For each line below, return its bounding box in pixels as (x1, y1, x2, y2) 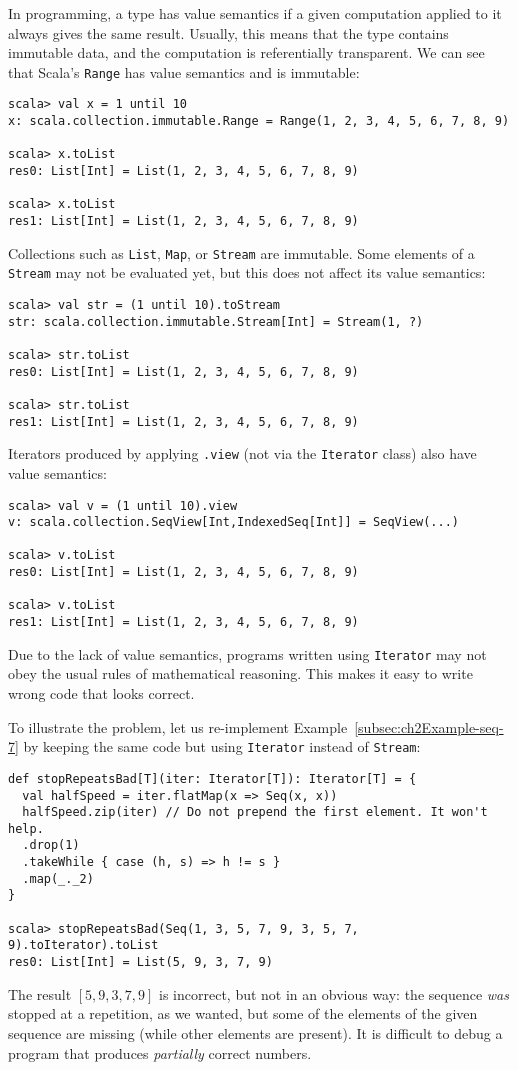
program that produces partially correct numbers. (8, 1042, 312, 1063)
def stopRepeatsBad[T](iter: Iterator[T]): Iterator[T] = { (8, 771, 417, 786)
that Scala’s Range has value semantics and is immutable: (8, 61, 360, 82)
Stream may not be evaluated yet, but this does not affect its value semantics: (8, 262, 486, 283)
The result (8, 983, 72, 1004)
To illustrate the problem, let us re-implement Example (8, 716, 348, 737)
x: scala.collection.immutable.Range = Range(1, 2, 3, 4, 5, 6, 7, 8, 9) (8, 114, 510, 129)
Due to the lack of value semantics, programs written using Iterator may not (8, 643, 487, 664)
